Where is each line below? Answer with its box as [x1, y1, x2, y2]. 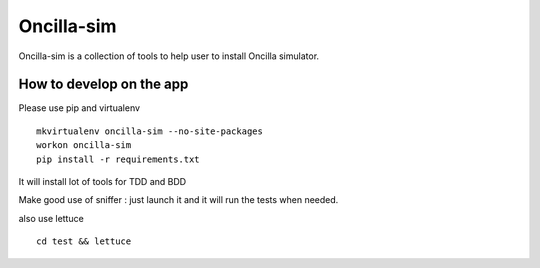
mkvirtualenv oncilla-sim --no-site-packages [36, 125, 264, 137]
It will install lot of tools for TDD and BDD [18, 176, 187, 188]
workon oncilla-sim [36, 140, 132, 151]
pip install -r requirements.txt [36, 153, 200, 165]
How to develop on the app [18, 76, 189, 93]
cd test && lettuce [36, 236, 132, 247]
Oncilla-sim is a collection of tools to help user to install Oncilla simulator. [18, 50, 320, 62]
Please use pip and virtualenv [18, 102, 140, 114]
